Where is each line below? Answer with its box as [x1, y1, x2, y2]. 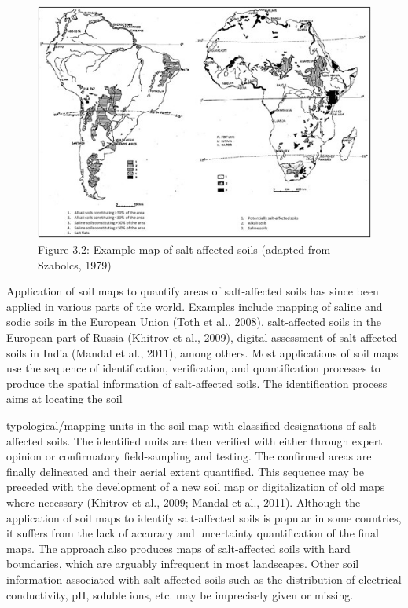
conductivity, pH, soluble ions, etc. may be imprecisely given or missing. [6, 586, 354, 603]
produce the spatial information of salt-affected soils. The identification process [6, 375, 388, 391]
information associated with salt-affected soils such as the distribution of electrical [6, 570, 402, 587]
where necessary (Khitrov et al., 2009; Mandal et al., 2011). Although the [6, 493, 361, 510]
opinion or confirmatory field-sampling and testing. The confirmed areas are [6, 448, 372, 464]
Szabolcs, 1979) [38, 256, 112, 273]
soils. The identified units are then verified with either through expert [46, 432, 383, 449]
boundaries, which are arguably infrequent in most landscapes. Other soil [6, 555, 359, 572]
